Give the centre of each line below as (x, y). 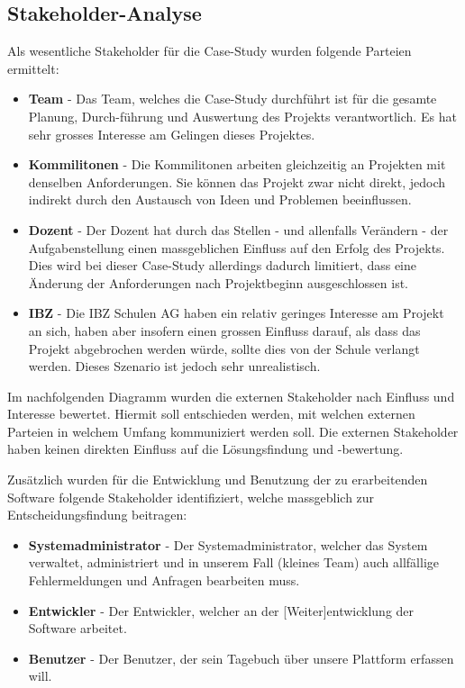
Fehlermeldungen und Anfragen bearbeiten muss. (164, 580)
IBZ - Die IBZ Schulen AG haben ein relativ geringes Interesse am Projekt (236, 313)
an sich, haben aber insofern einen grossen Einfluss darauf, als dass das (224, 330)
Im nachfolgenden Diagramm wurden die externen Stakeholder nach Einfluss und (231, 396)
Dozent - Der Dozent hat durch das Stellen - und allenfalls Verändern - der (238, 229)
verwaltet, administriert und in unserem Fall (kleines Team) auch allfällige (234, 562)
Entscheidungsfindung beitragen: (97, 515)
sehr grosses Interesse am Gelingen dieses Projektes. (172, 134)
